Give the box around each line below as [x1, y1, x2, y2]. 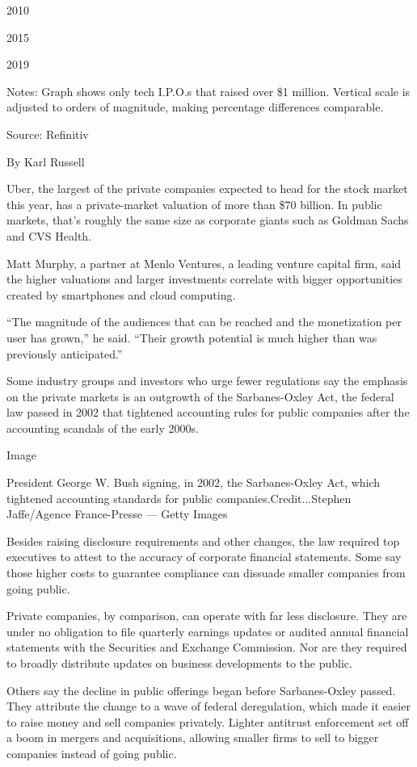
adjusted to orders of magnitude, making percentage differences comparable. [6, 98, 384, 115]
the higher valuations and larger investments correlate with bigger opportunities [6, 270, 402, 287]
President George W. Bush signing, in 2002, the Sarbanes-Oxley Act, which [6, 474, 381, 491]
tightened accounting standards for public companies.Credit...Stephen [6, 489, 352, 506]
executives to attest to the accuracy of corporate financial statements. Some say [6, 548, 402, 565]
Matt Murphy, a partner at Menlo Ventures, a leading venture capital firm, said [6, 254, 402, 271]
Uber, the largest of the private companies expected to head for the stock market [6, 180, 408, 197]
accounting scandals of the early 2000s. [6, 419, 199, 436]
